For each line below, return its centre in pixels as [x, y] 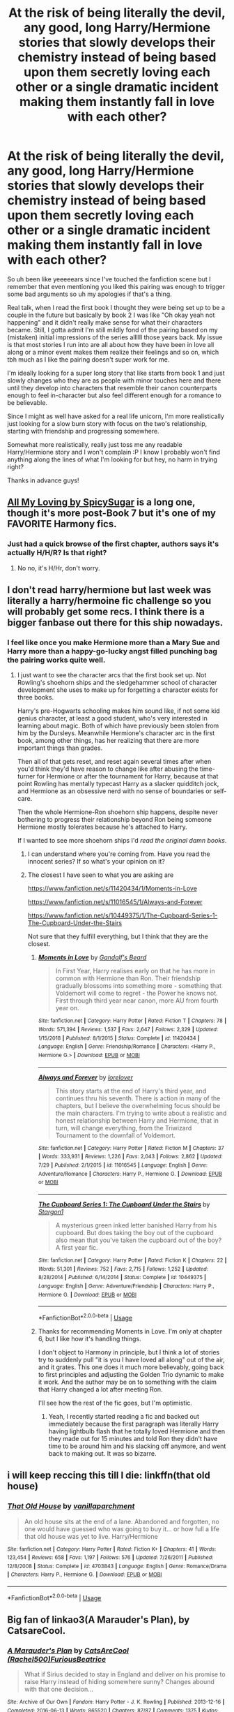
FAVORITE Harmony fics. [62, 524]
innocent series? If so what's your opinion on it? [96, 862]
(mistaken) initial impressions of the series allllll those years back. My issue [115, 337]
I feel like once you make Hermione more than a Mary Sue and [114, 642]
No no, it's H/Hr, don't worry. [58, 568]
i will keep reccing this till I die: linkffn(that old [109, 1476]
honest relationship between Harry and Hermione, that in [137, 1120]
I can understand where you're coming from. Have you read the [119, 854]
